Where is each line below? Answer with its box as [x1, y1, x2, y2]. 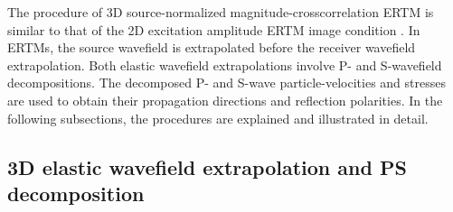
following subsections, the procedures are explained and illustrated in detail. [7, 108, 429, 127]
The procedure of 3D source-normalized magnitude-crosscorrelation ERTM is [7, 3, 434, 21]
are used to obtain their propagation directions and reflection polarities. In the [7, 90, 443, 109]
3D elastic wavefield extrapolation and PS [7, 152, 407, 180]
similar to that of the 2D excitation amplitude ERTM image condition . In [7, 20, 420, 39]
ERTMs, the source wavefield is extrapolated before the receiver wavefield [7, 38, 416, 57]
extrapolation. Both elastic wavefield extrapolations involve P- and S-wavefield [7, 55, 442, 74]
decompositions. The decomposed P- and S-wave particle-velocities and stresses [7, 73, 446, 92]
